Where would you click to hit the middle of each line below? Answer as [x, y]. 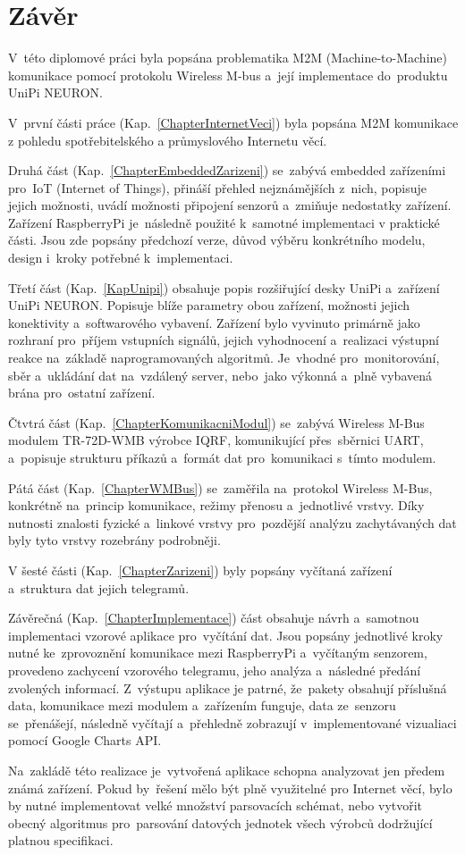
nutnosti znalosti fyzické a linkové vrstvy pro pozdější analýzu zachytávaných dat [232, 522]
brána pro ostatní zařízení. [82, 393]
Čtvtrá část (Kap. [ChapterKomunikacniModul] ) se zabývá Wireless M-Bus [216, 422]
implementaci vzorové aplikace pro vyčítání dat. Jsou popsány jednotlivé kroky [226, 635]
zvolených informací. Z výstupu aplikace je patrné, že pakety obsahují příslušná [228, 687]
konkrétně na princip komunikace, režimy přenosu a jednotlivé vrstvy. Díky [216, 505]
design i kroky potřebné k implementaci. [121, 258]
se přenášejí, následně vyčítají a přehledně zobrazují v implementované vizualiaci [232, 722]
